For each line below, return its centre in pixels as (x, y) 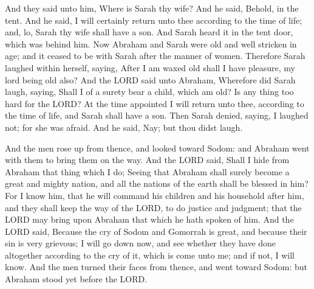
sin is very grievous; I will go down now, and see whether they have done (141, 243)
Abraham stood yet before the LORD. (76, 279)
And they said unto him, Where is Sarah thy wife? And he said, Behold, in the (152, 8)
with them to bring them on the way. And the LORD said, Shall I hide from (147, 160)
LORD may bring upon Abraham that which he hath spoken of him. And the (149, 219)
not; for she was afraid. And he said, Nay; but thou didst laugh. (124, 127)
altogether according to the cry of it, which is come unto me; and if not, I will (150, 255)
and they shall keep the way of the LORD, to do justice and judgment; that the (153, 207)
